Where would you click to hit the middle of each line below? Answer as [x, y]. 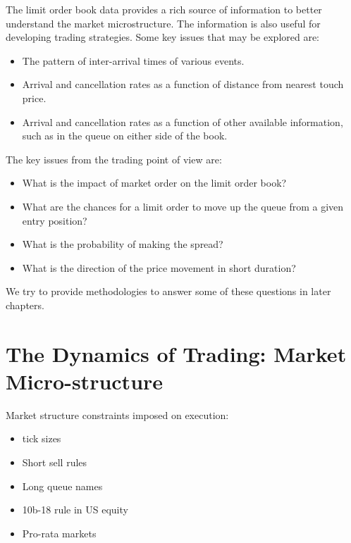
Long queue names [62, 486]
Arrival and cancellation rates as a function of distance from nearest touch [183, 84]
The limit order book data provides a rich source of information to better [164, 9]
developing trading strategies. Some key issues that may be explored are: [163, 37]
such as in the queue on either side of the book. [125, 136]
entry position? [55, 220]
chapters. [25, 305]
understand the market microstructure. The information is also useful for [163, 23]
